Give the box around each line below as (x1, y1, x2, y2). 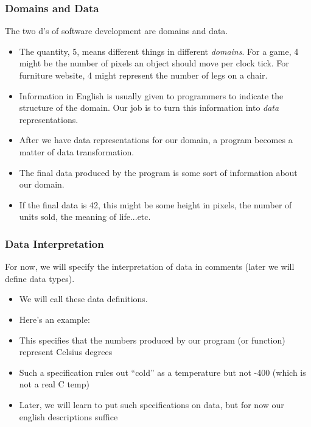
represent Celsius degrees (19, 345, 113, 358)
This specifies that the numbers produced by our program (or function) (19, 333, 285, 346)
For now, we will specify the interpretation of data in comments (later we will (5, 260, 295, 273)
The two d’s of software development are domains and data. (5, 24, 228, 37)
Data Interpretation (5, 236, 104, 251)
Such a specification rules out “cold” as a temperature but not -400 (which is (19, 365, 306, 378)
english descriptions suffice (19, 410, 118, 423)
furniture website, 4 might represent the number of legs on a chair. (19, 69, 268, 81)
